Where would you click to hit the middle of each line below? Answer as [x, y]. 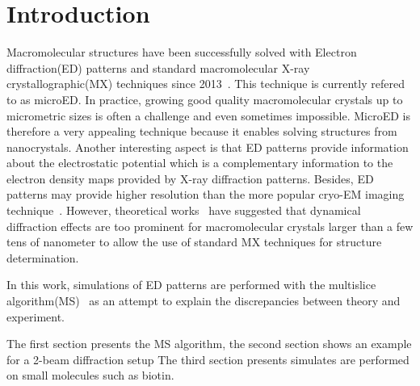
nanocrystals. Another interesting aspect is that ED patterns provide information [208, 147]
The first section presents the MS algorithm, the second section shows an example [209, 344]
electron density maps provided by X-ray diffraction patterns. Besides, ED [190, 178]
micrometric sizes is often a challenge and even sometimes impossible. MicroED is [208, 115]
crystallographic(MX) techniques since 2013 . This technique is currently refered [206, 84]
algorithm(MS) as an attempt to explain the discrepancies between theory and [204, 301]
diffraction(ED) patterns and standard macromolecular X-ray [158, 67]
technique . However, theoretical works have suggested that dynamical [184, 210]
